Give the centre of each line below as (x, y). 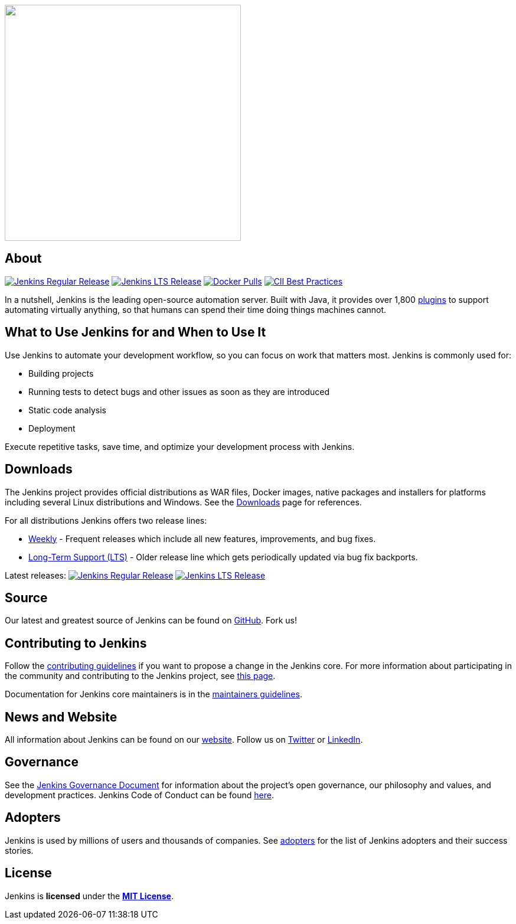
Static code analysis (67, 410)
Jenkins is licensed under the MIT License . (89, 896)
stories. (19, 850)
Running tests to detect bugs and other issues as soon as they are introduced (179, 391)
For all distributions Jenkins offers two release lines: (106, 520)
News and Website (61, 717)
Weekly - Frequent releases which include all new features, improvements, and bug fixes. (202, 538)
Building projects (61, 373)
